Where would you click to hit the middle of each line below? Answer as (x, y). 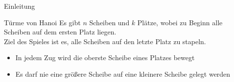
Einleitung (20, 6)
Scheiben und (109, 22)
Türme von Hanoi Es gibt (42, 22)
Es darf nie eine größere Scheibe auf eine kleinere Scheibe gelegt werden (123, 74)
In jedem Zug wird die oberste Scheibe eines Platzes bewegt (105, 57)
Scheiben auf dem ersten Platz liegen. (60, 32)
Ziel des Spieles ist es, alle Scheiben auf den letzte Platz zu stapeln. (105, 41)
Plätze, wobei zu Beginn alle (180, 22)
